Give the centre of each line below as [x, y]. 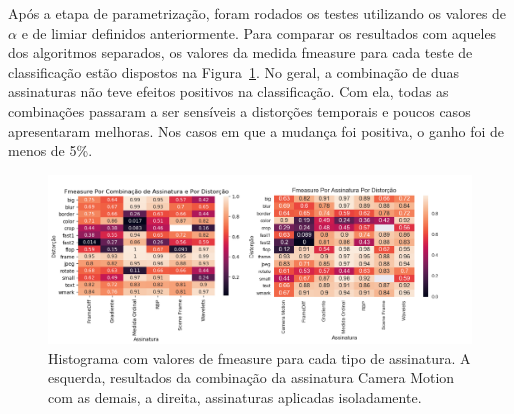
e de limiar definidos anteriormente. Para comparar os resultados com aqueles [259, 32]
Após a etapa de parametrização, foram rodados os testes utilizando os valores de [257, 13]
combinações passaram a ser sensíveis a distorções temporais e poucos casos [239, 110]
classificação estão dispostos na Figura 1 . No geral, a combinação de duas [234, 71]
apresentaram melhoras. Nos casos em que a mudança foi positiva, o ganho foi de [256, 130]
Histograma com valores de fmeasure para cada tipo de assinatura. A [259, 357]
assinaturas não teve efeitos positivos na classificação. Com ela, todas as [228, 91]
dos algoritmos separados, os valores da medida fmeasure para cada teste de [240, 52]
